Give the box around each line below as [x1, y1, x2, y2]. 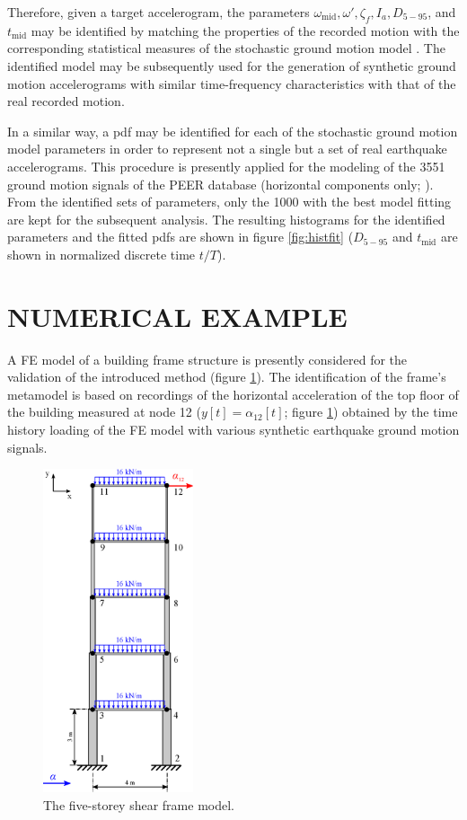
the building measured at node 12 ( [7, 402, 201, 421]
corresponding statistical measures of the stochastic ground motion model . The [7, 39, 445, 57]
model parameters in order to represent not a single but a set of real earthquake [7, 139, 447, 158]
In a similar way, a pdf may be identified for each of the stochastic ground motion [7, 121, 458, 140]
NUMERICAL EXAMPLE [7, 297, 348, 334]
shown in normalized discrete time [7, 244, 196, 263]
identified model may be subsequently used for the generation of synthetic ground [7, 56, 456, 75]
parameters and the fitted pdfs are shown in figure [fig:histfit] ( [7, 227, 354, 246]
